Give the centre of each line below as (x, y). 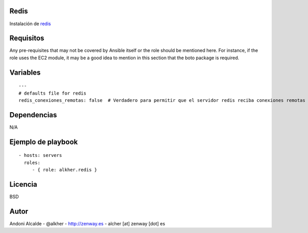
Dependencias (33, 115)
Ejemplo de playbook (44, 142)
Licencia (23, 184)
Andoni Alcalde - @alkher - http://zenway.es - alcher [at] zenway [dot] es (87, 223)
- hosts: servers (40, 155)
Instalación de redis (30, 24)
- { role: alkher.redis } (65, 170)
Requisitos (27, 38)
